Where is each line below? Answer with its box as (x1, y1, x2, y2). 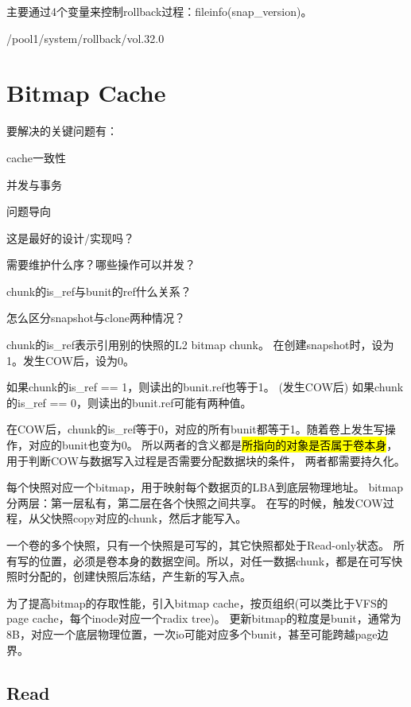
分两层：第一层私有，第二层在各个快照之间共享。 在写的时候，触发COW (6, 494, 383, 511)
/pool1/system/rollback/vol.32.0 (6, 29, 165, 46)
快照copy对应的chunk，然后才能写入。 (50, 510, 247, 526)
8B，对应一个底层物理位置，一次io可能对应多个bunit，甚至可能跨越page (6, 625, 378, 642)
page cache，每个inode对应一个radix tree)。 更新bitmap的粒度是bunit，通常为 (6, 610, 401, 627)
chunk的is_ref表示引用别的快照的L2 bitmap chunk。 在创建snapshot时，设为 (6, 336, 394, 353)
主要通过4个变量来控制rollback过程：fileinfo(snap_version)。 (6, 3, 312, 19)
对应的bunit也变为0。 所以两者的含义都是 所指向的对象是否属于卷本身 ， (28, 437, 398, 453)
